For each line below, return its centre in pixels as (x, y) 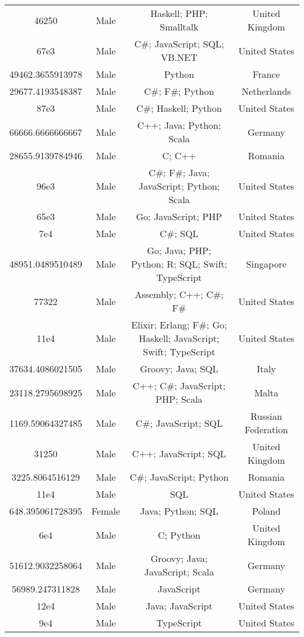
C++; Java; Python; (179, 125)
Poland (266, 511)
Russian (266, 416)
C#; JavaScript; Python (179, 477)
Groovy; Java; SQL (179, 369)
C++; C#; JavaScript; (179, 386)
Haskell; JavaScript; (179, 338)
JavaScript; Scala (179, 572)
